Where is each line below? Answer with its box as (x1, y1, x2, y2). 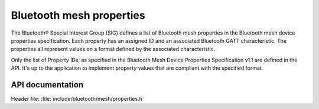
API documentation (11, 80, 84, 90)
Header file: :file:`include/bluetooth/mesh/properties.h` (11, 96, 144, 103)
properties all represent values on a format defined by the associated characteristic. (11, 46, 216, 53)
